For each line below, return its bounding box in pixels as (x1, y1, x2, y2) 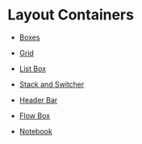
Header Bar (19, 95, 58, 104)
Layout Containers (7, 6, 135, 24)
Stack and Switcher (19, 79, 85, 89)
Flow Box (19, 111, 50, 121)
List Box (19, 63, 46, 74)
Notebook (19, 126, 53, 136)
